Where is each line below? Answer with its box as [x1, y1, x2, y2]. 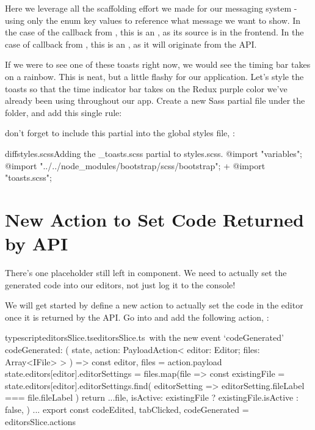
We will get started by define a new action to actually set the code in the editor [5, 299, 303, 312]
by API [5, 231, 68, 256]
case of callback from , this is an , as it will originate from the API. [5, 37, 257, 50]
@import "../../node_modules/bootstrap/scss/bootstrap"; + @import [5, 159, 266, 172]
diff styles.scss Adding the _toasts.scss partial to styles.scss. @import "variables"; [5, 147, 303, 159]
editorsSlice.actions [5, 415, 76, 428]
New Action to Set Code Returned [5, 206, 304, 231]
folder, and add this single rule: [5, 106, 122, 118]
